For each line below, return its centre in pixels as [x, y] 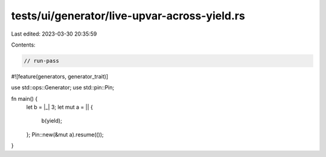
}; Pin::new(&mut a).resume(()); [65, 134]
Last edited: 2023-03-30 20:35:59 [54, 34]
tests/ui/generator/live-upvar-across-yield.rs [128, 16]
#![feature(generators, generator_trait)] [60, 76]
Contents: [23, 45]
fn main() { [24, 98]
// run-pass [42, 61]
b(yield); [52, 121]
